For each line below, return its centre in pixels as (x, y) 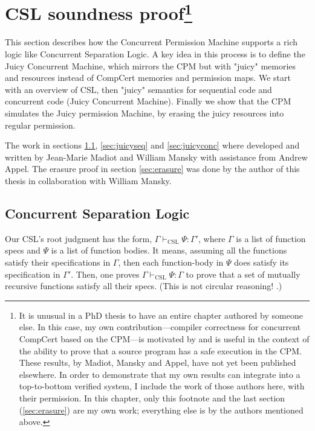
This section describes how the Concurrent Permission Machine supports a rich (151, 42)
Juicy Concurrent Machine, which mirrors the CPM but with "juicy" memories (151, 65)
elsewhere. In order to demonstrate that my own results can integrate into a (160, 374)
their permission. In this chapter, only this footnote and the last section (152, 397)
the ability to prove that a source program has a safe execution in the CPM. (161, 350)
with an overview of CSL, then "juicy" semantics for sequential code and (138, 89)
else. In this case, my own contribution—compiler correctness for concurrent (160, 327)
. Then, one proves (105, 274)
